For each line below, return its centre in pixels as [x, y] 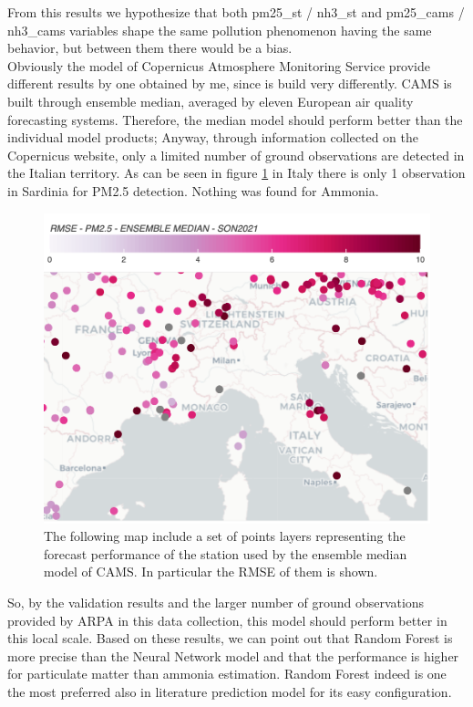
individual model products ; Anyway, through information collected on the [213, 137]
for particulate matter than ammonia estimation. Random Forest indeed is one [227, 674]
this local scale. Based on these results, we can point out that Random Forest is [230, 638]
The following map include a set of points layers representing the [225, 536]
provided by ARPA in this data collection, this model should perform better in [227, 620]
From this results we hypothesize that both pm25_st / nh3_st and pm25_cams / [236, 12]
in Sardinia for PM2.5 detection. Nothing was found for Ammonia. [193, 190]
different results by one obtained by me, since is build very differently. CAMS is [230, 83]
